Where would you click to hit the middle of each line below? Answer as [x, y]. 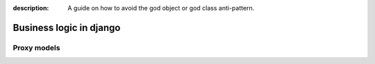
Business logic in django [67, 28]
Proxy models [36, 47]
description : [31, 8]
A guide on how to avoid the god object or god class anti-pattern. [161, 8]
